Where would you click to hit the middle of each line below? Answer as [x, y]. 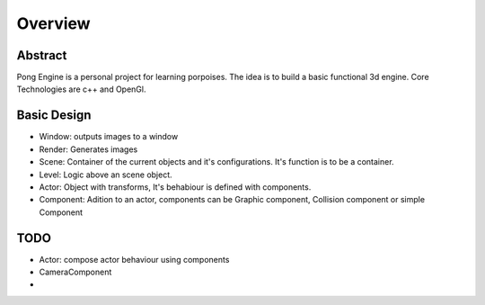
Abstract [42, 55]
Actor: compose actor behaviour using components [134, 259]
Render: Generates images [88, 149]
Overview [53, 23]
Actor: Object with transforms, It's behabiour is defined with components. [175, 187]
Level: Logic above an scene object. [106, 175]
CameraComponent [75, 272]
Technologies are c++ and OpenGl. [81, 89]
